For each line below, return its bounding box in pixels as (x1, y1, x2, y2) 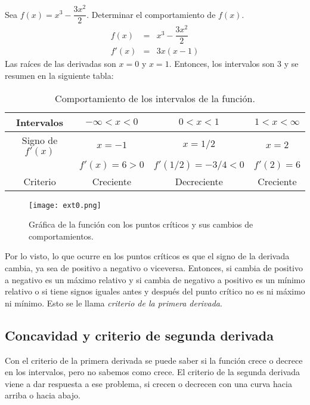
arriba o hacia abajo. (5, 389, 80, 401)
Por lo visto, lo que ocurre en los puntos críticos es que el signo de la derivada (5, 250, 290, 262)
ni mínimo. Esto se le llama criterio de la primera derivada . (5, 296, 222, 309)
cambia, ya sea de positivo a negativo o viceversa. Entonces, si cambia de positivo (5, 261, 303, 274)
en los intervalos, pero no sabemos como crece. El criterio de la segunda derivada (5, 366, 300, 378)
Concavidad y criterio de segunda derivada (5, 326, 274, 344)
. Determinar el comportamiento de (86, 8, 216, 20)
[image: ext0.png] (29, 201, 101, 210)
